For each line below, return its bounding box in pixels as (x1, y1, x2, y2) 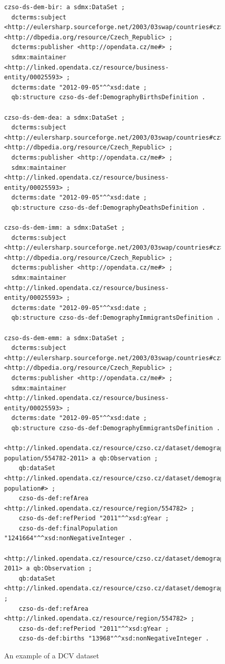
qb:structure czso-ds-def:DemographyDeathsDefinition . (11, 204, 206, 211)
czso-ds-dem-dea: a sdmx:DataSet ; (4, 114, 125, 121)
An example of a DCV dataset (4, 650, 99, 660)
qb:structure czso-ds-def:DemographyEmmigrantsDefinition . (11, 424, 220, 432)
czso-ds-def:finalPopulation (18, 524, 118, 532)
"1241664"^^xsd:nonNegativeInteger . (4, 535, 132, 542)
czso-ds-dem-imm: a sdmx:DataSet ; (4, 224, 125, 232)
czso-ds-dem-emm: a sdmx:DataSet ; (4, 334, 125, 342)
